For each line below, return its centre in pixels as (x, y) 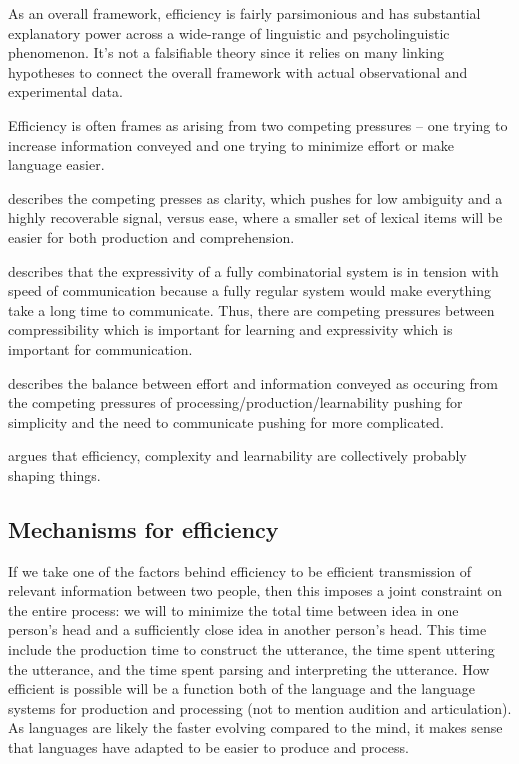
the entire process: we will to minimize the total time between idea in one (233, 609)
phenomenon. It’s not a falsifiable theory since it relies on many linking (226, 52)
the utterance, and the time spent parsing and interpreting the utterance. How (249, 668)
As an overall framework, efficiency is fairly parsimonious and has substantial (244, 13)
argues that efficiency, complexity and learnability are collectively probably (237, 455)
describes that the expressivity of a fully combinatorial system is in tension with (253, 270)
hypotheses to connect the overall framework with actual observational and (238, 71)
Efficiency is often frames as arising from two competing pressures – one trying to (258, 124)
